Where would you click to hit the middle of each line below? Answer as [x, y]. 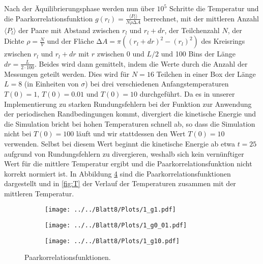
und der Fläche [70, 41]
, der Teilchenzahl [192, 30]
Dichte [14, 41]
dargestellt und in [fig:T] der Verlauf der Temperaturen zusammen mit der [120, 183]
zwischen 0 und [121, 54]
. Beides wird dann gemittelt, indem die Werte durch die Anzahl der [141, 63]
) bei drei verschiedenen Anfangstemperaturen [157, 84]
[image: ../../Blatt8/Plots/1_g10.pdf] [112, 241]
